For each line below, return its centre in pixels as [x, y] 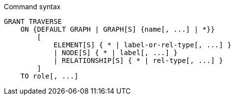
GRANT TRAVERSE [33, 21]
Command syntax [32, 7]
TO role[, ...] [49, 76]
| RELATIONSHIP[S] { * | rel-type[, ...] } [138, 60]
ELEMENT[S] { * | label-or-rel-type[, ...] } [143, 45]
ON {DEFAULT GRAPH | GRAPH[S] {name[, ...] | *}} [117, 29]
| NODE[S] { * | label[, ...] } [116, 53]
